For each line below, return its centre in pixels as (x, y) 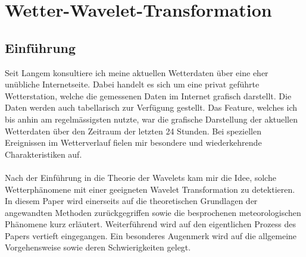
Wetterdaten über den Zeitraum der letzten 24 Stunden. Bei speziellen (133, 131)
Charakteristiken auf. (43, 154)
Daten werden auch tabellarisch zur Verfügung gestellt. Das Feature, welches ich (151, 107)
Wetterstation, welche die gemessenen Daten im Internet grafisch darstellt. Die (148, 95)
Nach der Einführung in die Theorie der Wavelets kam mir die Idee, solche (140, 177)
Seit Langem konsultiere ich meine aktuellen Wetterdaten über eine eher (137, 72)
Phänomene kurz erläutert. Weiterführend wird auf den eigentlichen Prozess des (150, 224)
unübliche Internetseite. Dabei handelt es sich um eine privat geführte (132, 84)
